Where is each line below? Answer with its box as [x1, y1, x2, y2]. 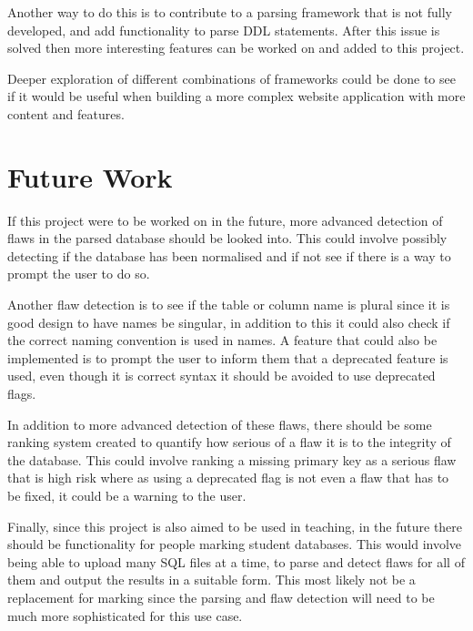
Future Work [7, 158, 173, 195]
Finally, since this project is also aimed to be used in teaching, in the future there [7, 516, 463, 535]
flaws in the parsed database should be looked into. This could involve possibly [7, 229, 448, 248]
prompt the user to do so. [7, 264, 150, 283]
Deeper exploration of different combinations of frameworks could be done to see [7, 68, 456, 87]
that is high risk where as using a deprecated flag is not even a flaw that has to [7, 468, 449, 487]
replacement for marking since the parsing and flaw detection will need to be [7, 587, 435, 606]
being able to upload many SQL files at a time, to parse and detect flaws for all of [7, 552, 465, 571]
